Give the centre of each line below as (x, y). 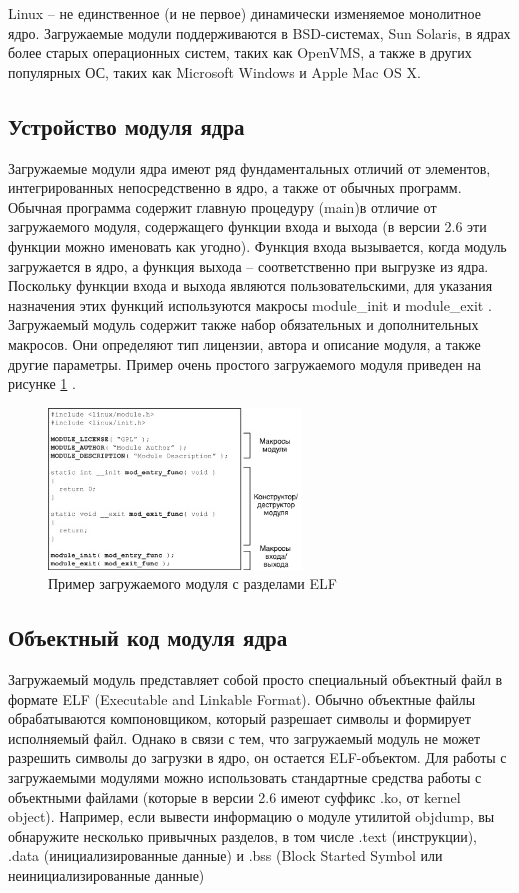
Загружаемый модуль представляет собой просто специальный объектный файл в (255, 678)
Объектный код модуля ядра (148, 637)
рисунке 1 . (42, 383)
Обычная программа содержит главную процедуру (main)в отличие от (222, 206)
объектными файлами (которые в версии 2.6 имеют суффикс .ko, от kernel (234, 796)
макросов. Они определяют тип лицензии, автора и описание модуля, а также (244, 343)
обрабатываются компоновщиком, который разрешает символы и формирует (239, 718)
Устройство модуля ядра (126, 125)
